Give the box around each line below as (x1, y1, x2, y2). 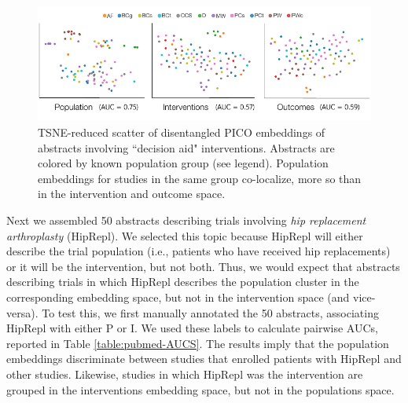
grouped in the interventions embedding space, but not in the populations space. (6, 381, 395, 398)
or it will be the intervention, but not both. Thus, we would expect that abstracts (6, 258, 400, 274)
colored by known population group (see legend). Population (38, 155, 329, 171)
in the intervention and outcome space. (38, 185, 226, 202)
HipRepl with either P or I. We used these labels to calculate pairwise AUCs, (6, 320, 378, 336)
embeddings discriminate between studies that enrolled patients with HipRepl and (6, 350, 402, 367)
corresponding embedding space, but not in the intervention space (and (6, 288, 350, 305)
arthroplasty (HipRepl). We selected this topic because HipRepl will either (6, 227, 363, 244)
